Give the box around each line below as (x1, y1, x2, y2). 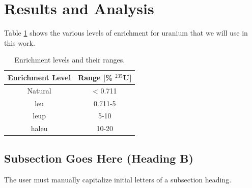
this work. (4, 37, 35, 48)
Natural (27, 85, 51, 96)
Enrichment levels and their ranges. (14, 54, 125, 65)
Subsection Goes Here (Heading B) (4, 150, 193, 166)
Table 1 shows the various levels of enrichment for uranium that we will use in (4, 27, 248, 38)
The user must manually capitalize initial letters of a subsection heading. (4, 174, 232, 184)
